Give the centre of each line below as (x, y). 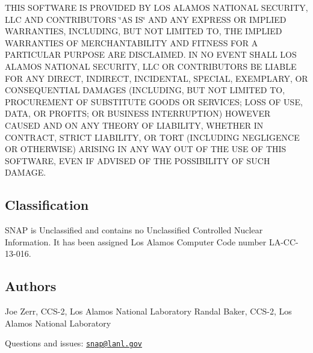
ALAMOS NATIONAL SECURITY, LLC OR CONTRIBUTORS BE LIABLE (151, 66)
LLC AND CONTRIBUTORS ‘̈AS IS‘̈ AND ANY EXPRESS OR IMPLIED (146, 19)
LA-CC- (284, 241)
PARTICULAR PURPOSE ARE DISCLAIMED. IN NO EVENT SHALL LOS (151, 54)
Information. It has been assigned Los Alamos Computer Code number (136, 241)
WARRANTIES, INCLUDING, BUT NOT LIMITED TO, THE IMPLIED (144, 31)
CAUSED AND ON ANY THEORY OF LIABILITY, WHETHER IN (134, 125)
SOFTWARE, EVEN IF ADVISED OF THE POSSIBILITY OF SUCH (138, 160)
